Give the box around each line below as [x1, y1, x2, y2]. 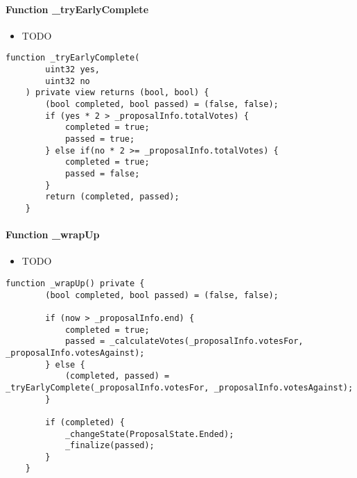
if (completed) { [45, 417, 125, 427]
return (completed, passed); [45, 192, 180, 202]
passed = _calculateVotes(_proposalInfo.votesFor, [64, 336, 304, 347]
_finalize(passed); [64, 440, 155, 451]
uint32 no [45, 76, 90, 86]
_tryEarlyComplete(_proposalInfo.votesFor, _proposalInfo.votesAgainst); [6, 382, 354, 393]
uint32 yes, [45, 65, 101, 75]
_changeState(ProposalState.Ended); [64, 429, 234, 439]
